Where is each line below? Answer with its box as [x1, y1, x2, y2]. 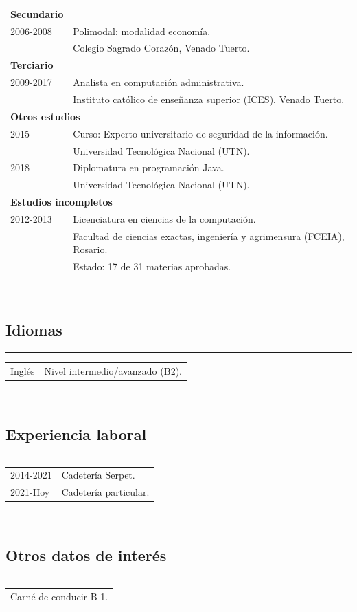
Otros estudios [10, 109, 80, 123]
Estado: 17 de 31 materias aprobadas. [73, 259, 231, 274]
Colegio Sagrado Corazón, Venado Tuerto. [73, 41, 250, 55]
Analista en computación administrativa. [73, 75, 244, 89]
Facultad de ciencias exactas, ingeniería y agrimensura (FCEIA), [73, 228, 345, 243]
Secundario [10, 6, 64, 21]
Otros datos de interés [5, 545, 167, 566]
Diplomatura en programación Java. [73, 160, 224, 175]
